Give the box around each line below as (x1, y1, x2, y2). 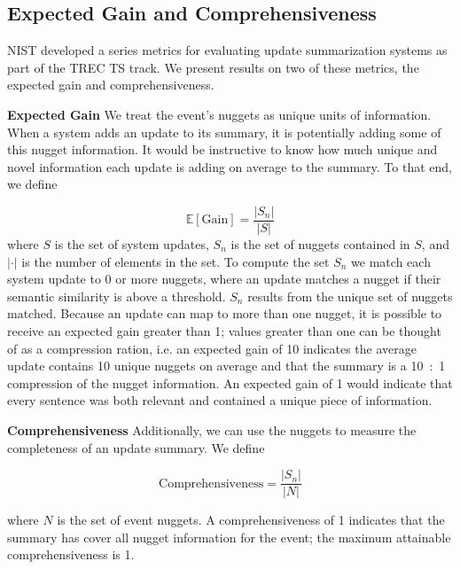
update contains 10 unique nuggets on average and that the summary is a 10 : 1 (7, 356, 446, 375)
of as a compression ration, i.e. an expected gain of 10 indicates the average (7, 339, 417, 357)
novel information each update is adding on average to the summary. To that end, (7, 157, 452, 175)
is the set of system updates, (54, 235, 209, 253)
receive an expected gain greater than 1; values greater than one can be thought (7, 321, 441, 339)
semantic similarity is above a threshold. (7, 286, 226, 305)
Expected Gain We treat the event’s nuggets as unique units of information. (7, 105, 432, 123)
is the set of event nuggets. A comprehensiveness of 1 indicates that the (57, 511, 445, 529)
